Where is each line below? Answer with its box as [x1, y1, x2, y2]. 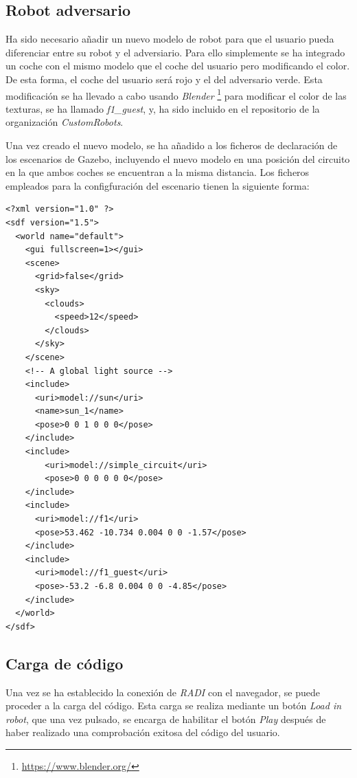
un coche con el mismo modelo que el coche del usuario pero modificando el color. [5, 58, 350, 73]
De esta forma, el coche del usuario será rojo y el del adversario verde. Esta [5, 71, 323, 86]
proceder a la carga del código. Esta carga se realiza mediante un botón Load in [5, 698, 342, 713]
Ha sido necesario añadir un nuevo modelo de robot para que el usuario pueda [5, 32, 334, 46]
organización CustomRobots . [5, 115, 124, 129]
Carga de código [5, 652, 124, 674]
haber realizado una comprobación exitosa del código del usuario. [5, 725, 280, 740]
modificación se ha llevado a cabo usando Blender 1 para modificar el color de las [5, 86, 347, 102]
